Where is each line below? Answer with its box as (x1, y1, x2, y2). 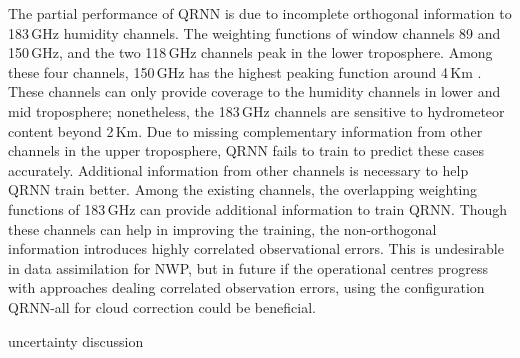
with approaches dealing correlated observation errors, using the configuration (8, 277, 485, 298)
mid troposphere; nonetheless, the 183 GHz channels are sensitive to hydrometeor (8, 100, 505, 121)
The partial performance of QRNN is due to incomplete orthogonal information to (8, 3, 512, 23)
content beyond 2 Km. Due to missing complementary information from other (8, 120, 483, 141)
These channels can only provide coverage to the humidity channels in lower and (8, 81, 501, 102)
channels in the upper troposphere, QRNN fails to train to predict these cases (8, 140, 485, 161)
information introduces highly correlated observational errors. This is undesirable (8, 238, 504, 259)
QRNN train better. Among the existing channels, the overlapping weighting (8, 179, 478, 200)
